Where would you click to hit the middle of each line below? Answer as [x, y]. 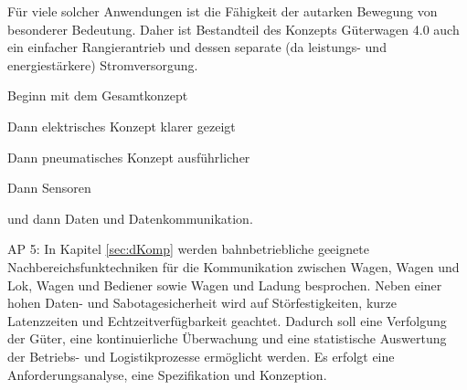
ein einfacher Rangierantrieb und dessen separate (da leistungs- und [197, 47]
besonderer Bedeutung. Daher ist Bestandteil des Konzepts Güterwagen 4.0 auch [233, 29]
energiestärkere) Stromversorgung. [103, 64]
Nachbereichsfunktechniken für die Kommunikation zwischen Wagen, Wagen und [233, 266]
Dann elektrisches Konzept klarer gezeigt [122, 126]
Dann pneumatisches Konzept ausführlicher [129, 157]
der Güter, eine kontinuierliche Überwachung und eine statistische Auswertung [227, 338]
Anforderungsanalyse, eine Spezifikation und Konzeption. [167, 374]
